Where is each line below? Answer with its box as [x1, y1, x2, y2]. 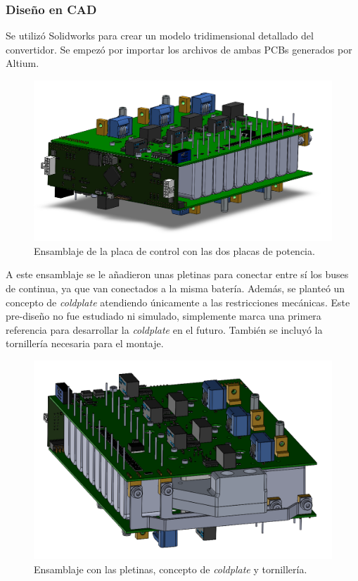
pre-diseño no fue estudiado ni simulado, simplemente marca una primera [6, 308, 321, 323]
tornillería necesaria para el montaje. [6, 336, 164, 351]
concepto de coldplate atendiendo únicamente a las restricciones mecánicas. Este [6, 294, 350, 309]
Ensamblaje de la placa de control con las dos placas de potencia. [34, 243, 315, 258]
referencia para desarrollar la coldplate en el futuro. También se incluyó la [6, 322, 323, 337]
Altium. [6, 56, 39, 70]
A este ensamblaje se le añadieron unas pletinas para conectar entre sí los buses [6, 267, 349, 282]
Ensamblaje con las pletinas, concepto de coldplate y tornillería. [34, 561, 307, 576]
